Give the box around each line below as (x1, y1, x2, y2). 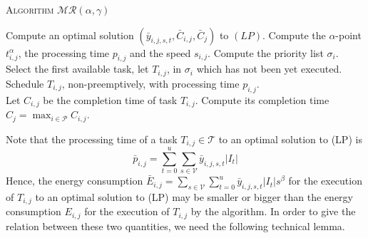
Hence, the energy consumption (6, 173, 143, 188)
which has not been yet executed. (196, 61, 342, 76)
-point (335, 27, 362, 42)
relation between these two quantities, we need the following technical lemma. (6, 218, 345, 233)
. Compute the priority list (208, 45, 324, 60)
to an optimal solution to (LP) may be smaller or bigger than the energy (35, 189, 354, 204)
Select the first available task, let (6, 61, 149, 76)
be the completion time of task (43, 92, 178, 107)
